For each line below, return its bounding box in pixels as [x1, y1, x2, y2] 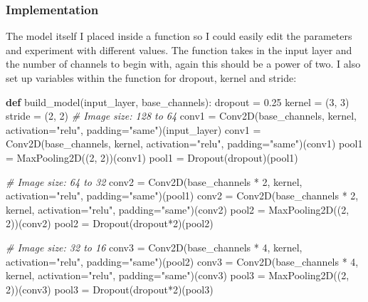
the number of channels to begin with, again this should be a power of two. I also [6, 56, 361, 71]
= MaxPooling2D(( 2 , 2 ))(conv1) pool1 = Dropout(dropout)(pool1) [6, 150, 298, 165]
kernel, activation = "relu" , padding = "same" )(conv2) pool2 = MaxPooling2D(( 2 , [6, 202, 349, 217]
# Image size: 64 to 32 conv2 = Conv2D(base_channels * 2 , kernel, [6, 174, 303, 189]
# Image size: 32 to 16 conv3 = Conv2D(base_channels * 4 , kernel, [6, 239, 303, 254]
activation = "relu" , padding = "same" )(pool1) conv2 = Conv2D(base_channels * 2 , [6, 188, 359, 203]
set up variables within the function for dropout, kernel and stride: [6, 71, 297, 85]
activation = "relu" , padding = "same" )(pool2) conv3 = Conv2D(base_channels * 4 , [6, 254, 359, 269]
